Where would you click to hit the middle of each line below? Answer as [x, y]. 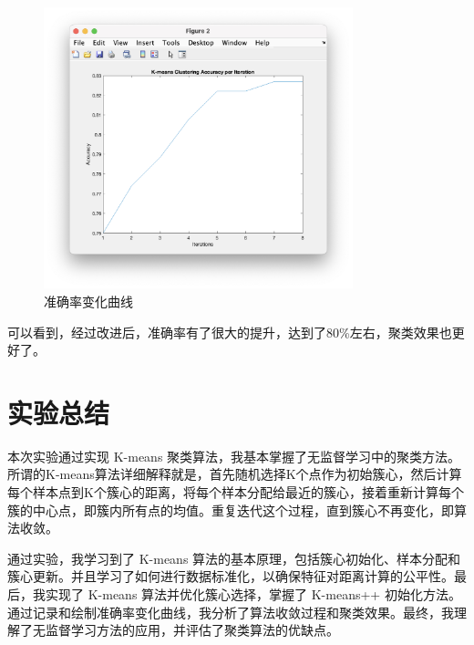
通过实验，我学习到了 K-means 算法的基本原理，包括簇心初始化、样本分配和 [234, 558]
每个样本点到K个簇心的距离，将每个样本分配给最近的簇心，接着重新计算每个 [236, 492]
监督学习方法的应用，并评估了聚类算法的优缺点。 [192, 630]
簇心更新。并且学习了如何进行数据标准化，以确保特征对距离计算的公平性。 [231, 576]
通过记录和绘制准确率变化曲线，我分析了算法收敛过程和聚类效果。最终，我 [231, 612]
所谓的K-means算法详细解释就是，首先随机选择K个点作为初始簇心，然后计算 [235, 474]
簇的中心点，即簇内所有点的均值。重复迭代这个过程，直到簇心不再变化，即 [231, 510]
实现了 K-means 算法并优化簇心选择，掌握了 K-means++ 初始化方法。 [253, 594]
